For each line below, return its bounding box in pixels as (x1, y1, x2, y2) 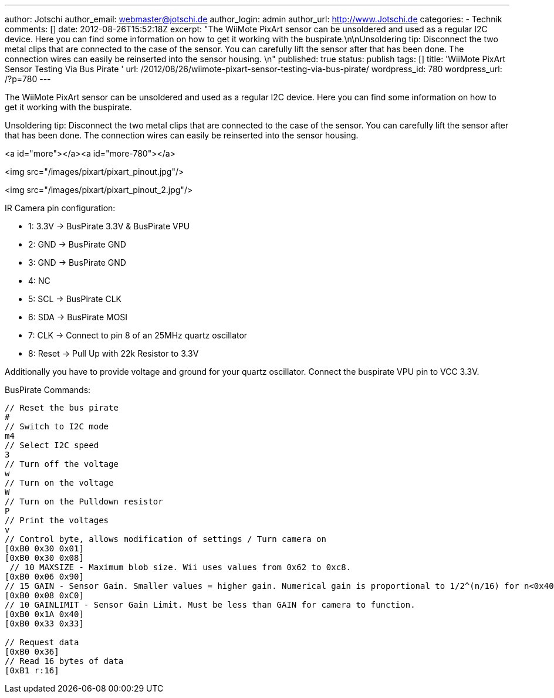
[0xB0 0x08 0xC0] (5, 591, 84, 600)
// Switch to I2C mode (5, 422, 109, 431)
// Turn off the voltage (5, 459, 119, 469)
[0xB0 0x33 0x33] (5, 619, 84, 628)
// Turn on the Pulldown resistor (5, 497, 163, 506)
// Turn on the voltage (5, 478, 114, 487)
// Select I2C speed (5, 441, 99, 450)
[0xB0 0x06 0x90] (5, 572, 84, 581)
